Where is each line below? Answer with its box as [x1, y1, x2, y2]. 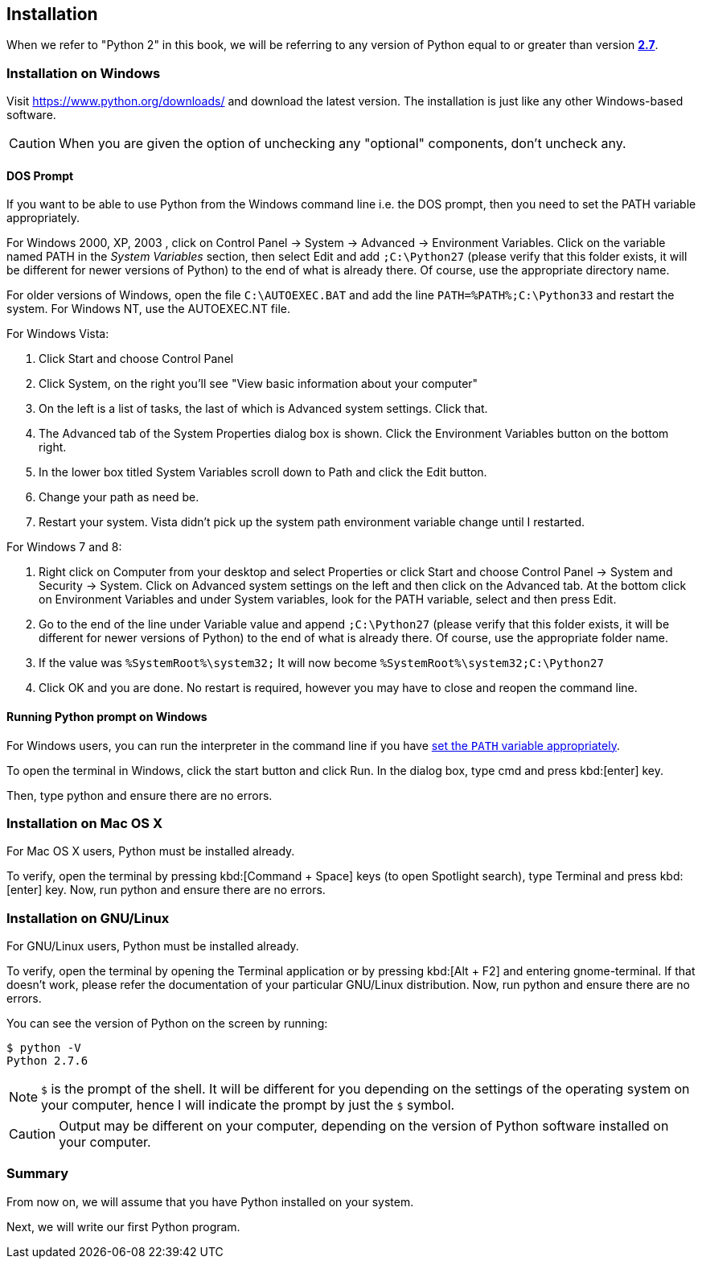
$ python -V [6, 1041, 81, 1055]
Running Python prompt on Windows [6, 710, 207, 723]
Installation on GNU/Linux [6, 909, 170, 926]
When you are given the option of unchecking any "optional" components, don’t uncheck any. [59, 135, 626, 152]
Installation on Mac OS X [6, 814, 162, 831]
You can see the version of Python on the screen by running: [6, 1016, 328, 1031]
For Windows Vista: [6, 327, 109, 341]
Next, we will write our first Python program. [6, 1219, 240, 1234]
